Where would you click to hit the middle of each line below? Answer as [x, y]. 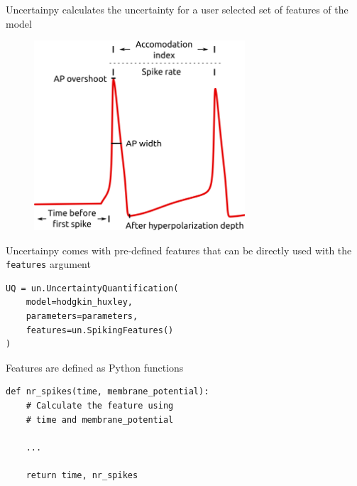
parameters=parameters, [82, 316]
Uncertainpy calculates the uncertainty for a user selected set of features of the [177, 9]
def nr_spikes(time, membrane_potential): [108, 392]
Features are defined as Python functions [95, 367]
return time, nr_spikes [82, 475]
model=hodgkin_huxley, [79, 302]
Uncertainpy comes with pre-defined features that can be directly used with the [179, 250]
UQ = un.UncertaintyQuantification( [92, 288]
